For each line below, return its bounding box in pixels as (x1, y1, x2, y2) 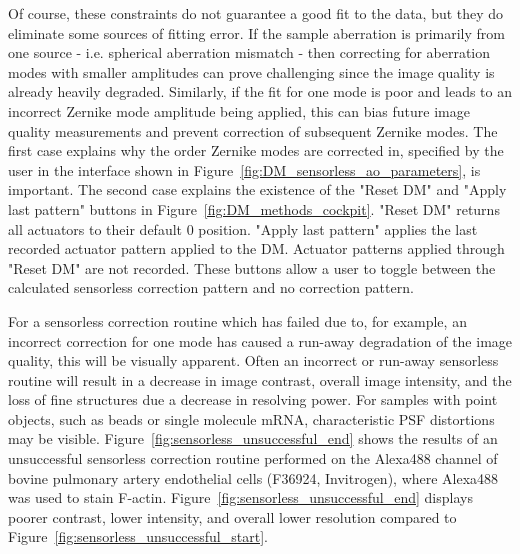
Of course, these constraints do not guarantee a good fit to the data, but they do (8, 3, 504, 23)
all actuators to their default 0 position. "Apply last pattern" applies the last (8, 218, 478, 239)
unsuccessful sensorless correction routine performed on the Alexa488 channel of (8, 448, 498, 469)
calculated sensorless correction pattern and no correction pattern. (8, 277, 414, 298)
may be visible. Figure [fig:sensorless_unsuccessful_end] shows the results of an (8, 428, 498, 449)
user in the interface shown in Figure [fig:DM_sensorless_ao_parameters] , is (8, 159, 481, 180)
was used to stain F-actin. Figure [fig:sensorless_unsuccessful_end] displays (8, 487, 473, 508)
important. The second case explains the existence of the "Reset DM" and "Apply (8, 179, 507, 200)
